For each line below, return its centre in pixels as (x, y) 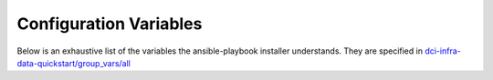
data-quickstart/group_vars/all (74, 63)
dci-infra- (443, 51)
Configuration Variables (110, 24)
